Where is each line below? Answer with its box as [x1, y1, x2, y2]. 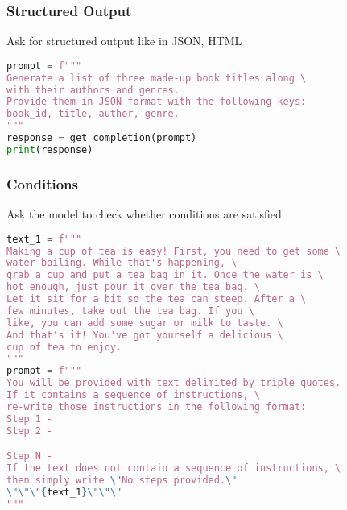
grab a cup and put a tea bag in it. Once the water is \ [6, 269, 324, 281]
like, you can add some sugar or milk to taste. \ [6, 317, 283, 329]
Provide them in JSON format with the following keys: [6, 96, 307, 108]
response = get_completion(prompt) [6, 132, 197, 144]
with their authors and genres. [6, 84, 180, 96]
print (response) [6, 143, 93, 155]
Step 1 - [6, 413, 53, 425]
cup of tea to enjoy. [6, 341, 122, 353]
